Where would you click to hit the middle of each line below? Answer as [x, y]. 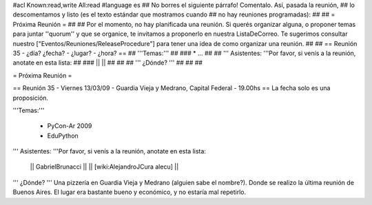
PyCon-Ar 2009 [70, 126]
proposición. [30, 98]
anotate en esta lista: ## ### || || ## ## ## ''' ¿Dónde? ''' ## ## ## [108, 63]
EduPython [63, 136]
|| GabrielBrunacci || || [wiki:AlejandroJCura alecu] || [104, 167]
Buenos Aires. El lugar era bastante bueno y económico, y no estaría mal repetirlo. [130, 192]
